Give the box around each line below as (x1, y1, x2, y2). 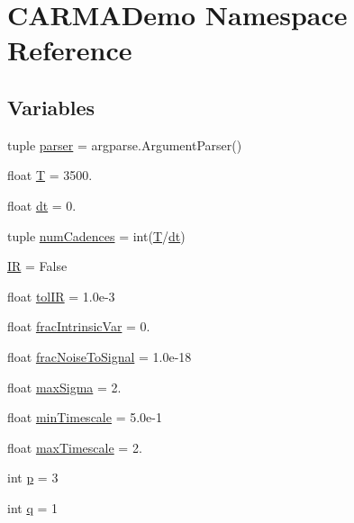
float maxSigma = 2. (7, 377, 122, 396)
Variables (7, 93, 95, 121)
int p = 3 (7, 468, 59, 487)
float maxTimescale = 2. (7, 437, 142, 456)
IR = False (7, 257, 68, 275)
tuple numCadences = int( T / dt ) (7, 226, 186, 245)
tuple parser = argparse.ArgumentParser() (7, 135, 242, 154)
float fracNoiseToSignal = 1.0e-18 (7, 347, 192, 365)
